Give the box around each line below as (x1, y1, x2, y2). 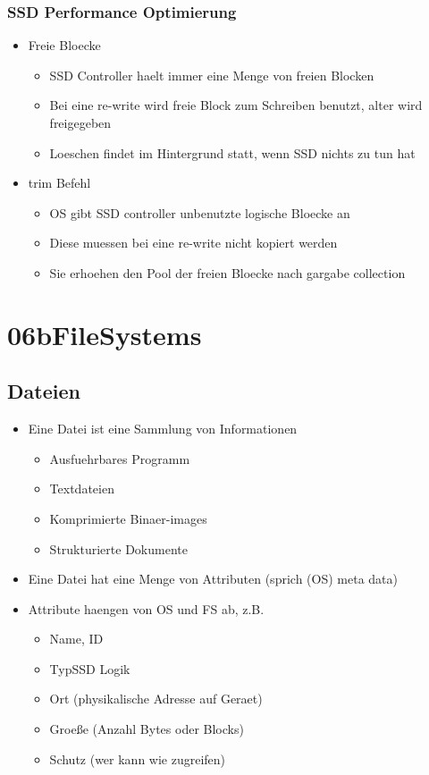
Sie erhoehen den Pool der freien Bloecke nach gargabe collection (49, 263, 406, 282)
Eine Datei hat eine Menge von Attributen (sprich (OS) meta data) (28, 569, 398, 588)
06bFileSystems (7, 316, 202, 352)
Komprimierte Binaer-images (49, 509, 207, 527)
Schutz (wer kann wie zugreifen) (49, 749, 226, 768)
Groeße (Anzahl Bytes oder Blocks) (49, 720, 244, 738)
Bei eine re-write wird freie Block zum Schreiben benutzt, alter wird (49, 96, 423, 114)
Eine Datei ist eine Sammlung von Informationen (28, 419, 298, 438)
